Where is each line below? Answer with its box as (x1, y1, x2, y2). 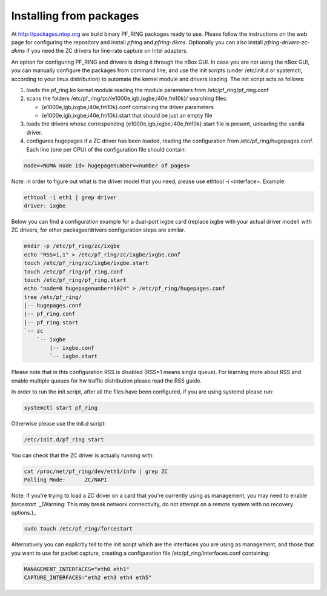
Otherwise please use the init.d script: (11, 420, 106, 427)
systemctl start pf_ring (24, 404, 98, 412)
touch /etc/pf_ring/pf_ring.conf (24, 268, 124, 275)
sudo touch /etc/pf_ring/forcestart (24, 525, 133, 532)
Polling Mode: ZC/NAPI (24, 477, 107, 483)
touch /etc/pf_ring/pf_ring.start (24, 276, 127, 283)
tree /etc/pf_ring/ (24, 293, 82, 300)
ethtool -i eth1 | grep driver (24, 194, 117, 201)
